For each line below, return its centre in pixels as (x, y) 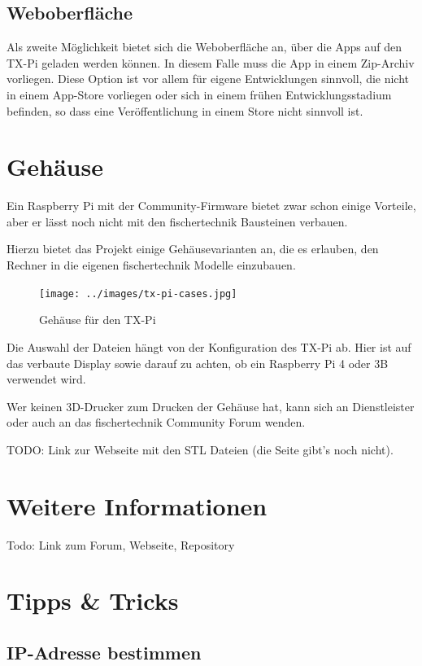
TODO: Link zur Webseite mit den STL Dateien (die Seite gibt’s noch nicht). (200, 449)
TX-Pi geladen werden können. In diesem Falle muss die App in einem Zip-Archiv (211, 62)
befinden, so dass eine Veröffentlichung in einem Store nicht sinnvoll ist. (185, 110)
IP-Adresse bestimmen (104, 652)
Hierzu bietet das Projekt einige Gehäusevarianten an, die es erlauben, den (193, 249)
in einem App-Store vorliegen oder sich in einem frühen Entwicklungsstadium (199, 94)
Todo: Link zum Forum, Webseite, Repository (121, 544)
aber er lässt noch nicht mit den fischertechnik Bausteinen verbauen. (177, 221)
